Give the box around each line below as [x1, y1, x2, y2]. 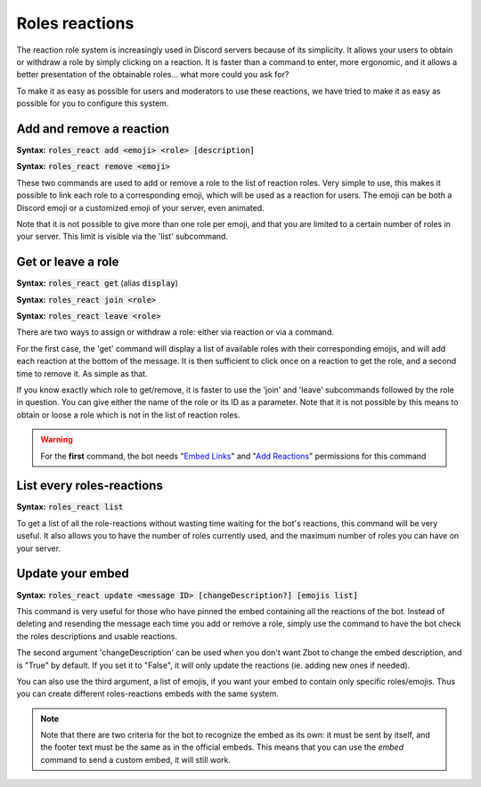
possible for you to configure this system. [16, 98, 169, 109]
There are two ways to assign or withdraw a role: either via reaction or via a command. [16, 327, 334, 337]
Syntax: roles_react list [16, 501, 124, 512]
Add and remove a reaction [16, 121, 169, 136]
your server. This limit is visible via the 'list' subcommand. [16, 231, 229, 242]
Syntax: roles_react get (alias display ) [16, 278, 178, 288]
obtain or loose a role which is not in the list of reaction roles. [16, 410, 240, 420]
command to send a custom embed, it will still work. [40, 754, 232, 765]
